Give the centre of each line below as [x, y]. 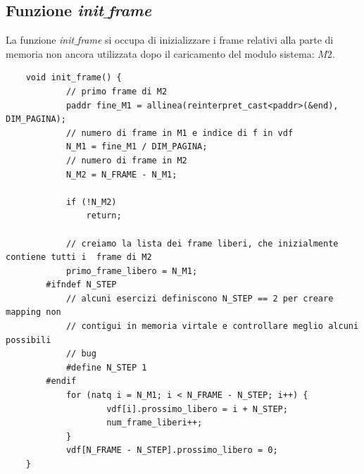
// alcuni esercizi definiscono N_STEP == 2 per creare [200, 298]
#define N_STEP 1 [106, 367]
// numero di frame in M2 [126, 160]
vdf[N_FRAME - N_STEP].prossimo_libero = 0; [172, 450]
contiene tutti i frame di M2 [79, 257]
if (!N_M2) [91, 202]
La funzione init [40, 40]
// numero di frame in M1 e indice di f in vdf [180, 133]
